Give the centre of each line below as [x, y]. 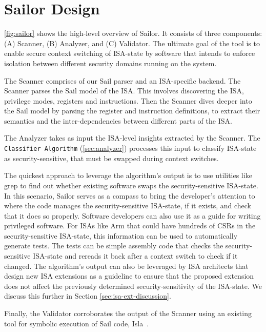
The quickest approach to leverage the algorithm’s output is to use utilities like [128, 175]
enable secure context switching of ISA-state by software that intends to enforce [130, 53]
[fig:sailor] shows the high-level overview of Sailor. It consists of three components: [133, 33]
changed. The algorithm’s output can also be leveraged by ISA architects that [126, 266]
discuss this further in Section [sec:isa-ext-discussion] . [88, 296]
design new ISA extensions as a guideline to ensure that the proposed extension [129, 276]
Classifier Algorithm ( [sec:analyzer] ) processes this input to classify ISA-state [130, 148]
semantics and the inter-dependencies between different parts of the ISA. [118, 120]
